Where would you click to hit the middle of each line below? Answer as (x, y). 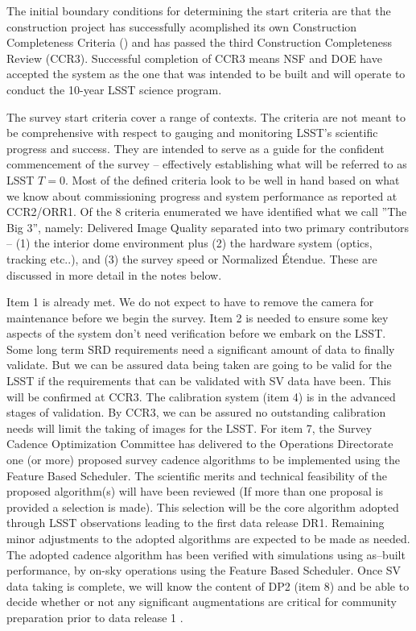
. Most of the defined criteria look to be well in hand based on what (232, 179)
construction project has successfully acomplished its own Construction (182, 26)
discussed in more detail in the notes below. (114, 274)
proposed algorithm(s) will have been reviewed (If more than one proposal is (195, 491)
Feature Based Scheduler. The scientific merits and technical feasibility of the (197, 475)
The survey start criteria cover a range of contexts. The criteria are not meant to (206, 116)
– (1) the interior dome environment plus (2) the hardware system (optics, (189, 243)
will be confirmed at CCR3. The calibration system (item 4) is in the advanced (201, 396)
